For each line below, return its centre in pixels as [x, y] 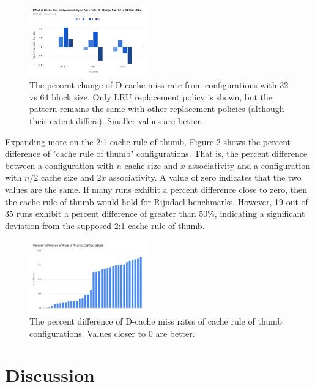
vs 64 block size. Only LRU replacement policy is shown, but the [151, 96]
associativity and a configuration [249, 165]
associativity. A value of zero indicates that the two [205, 177]
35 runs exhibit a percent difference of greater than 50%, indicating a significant [155, 213]
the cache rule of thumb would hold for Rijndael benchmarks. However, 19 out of [157, 201]
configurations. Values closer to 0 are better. [112, 333]
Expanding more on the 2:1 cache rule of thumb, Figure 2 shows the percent [148, 141]
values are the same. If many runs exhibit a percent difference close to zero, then [156, 189]
